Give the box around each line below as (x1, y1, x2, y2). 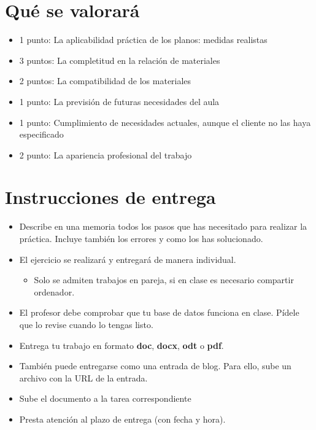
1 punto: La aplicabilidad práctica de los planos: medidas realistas (19, 33, 268, 46)
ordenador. (34, 285, 75, 298)
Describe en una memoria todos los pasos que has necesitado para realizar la (19, 220, 307, 233)
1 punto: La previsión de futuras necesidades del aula (19, 95, 220, 107)
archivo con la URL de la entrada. (19, 371, 148, 384)
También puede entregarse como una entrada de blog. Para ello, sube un (19, 359, 291, 372)
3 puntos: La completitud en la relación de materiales (19, 53, 220, 66)
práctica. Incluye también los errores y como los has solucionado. (19, 232, 263, 244)
